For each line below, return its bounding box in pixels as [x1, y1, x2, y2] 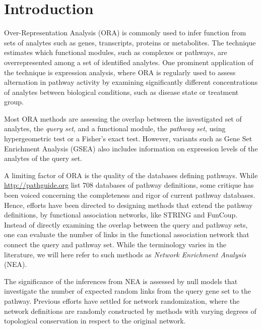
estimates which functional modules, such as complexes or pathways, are [4, 47, 227, 58]
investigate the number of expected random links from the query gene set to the [4, 286, 251, 296]
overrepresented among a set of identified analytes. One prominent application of [4, 57, 253, 67]
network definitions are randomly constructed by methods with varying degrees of [4, 305, 256, 316]
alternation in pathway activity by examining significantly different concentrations [4, 77, 258, 87]
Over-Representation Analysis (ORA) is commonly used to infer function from [4, 27, 246, 38]
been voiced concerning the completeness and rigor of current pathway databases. [4, 190, 255, 200]
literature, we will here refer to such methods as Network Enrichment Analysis [4, 249, 246, 259]
